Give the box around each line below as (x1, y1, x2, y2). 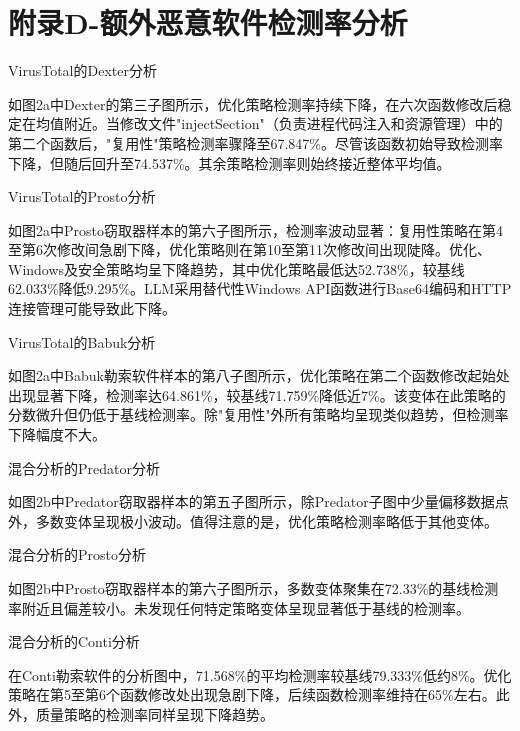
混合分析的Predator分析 (8, 457, 160, 478)
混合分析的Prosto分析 (8, 544, 146, 565)
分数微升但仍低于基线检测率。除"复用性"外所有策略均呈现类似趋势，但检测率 (8, 404, 509, 425)
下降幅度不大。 (8, 424, 106, 445)
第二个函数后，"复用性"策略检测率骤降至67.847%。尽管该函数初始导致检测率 (8, 132, 504, 153)
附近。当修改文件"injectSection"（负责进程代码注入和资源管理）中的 (63, 113, 503, 134)
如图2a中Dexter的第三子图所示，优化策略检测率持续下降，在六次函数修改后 (8, 93, 498, 114)
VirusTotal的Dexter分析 (8, 60, 157, 81)
